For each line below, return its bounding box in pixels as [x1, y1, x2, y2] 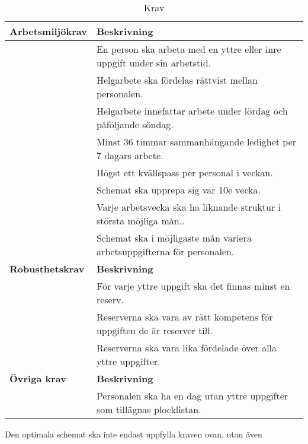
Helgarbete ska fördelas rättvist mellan [96, 73, 258, 87]
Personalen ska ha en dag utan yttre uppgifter [96, 389, 288, 402]
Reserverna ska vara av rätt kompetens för [96, 310, 273, 324]
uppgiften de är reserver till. [96, 324, 213, 337]
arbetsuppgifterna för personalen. [96, 245, 235, 258]
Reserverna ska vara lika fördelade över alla [96, 341, 277, 354]
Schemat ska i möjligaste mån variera [96, 231, 252, 245]
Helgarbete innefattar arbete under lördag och [96, 104, 288, 118]
